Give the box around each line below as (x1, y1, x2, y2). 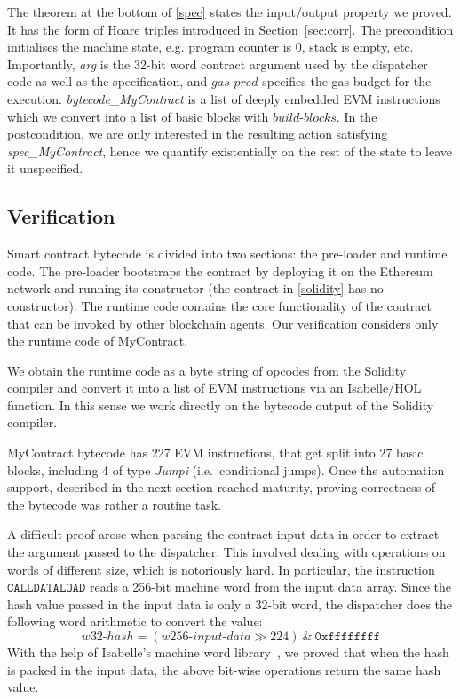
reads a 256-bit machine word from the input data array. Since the (89, 577, 452, 596)
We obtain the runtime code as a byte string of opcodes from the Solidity (7, 361, 407, 379)
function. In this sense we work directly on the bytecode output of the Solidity (7, 395, 434, 414)
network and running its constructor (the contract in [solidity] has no (7, 279, 384, 298)
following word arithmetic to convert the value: (7, 612, 263, 631)
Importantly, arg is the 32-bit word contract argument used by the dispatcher (7, 54, 428, 73)
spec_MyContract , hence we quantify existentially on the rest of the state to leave (7, 141, 453, 160)
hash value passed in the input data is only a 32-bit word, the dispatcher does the (7, 594, 453, 613)
